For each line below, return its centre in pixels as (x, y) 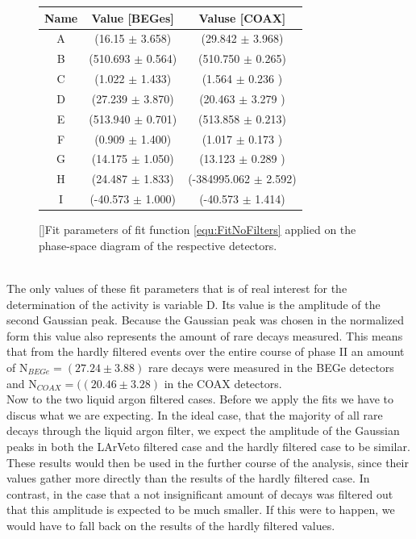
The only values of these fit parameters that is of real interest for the (177, 288)
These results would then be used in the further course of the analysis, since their (208, 462)
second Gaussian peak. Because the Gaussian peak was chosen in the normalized (205, 320)
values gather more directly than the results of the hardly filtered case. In (188, 478)
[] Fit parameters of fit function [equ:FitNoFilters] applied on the (198, 230)
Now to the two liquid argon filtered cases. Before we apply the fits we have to (200, 399)
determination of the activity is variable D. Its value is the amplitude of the (193, 304)
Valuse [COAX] (242, 17)
